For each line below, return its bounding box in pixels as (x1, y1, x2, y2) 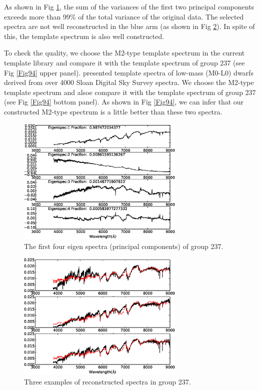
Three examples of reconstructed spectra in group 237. (24, 376, 191, 386)
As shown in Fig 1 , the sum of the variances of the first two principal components (4, 1, 254, 11)
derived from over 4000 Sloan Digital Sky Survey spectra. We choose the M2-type (4, 77, 254, 87)
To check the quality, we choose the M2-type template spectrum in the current (4, 47, 245, 58)
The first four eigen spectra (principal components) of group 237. (24, 240, 223, 251)
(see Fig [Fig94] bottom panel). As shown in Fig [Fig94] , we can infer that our (4, 96, 244, 107)
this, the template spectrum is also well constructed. (4, 30, 164, 41)
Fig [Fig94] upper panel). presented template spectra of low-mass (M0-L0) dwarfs (4, 67, 253, 77)
